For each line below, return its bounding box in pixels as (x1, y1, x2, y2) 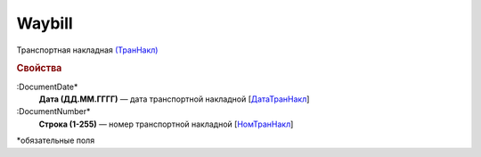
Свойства (16, 62, 62, 75)
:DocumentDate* (16, 81, 78, 92)
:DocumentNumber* (16, 106, 91, 117)
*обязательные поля (16, 135, 95, 146)
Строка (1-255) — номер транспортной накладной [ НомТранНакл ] (38, 119, 294, 129)
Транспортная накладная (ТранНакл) (16, 45, 159, 55)
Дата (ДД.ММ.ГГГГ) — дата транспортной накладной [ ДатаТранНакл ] (38, 94, 310, 104)
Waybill (16, 13, 73, 33)
